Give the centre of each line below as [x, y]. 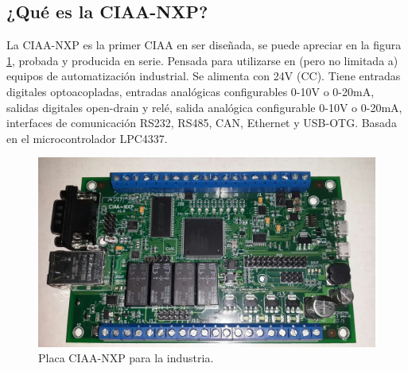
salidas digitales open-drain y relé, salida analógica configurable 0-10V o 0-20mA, [204, 107]
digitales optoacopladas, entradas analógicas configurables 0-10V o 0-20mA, [190, 91]
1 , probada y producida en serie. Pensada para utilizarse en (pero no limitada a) [202, 60]
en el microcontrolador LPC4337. [87, 138]
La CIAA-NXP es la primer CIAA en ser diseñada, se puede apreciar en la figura [204, 45]
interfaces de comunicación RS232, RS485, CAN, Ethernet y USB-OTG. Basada [202, 123]
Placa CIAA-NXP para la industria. [126, 358]
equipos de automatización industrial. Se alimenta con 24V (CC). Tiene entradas [204, 76]
